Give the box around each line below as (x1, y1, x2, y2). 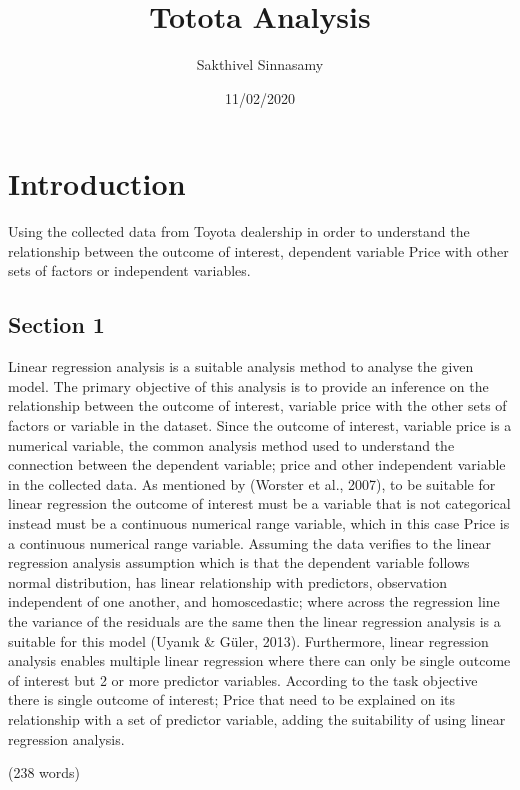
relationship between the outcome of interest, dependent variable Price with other (8, 240, 509, 261)
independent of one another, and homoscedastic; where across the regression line (8, 591, 500, 612)
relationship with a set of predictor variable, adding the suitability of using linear (8, 708, 506, 729)
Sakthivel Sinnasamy (196, 54, 324, 75)
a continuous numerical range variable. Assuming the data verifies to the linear (8, 532, 492, 553)
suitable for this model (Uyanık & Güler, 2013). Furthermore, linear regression (8, 630, 489, 651)
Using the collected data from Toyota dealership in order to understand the (8, 221, 470, 242)
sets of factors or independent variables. (8, 260, 251, 281)
